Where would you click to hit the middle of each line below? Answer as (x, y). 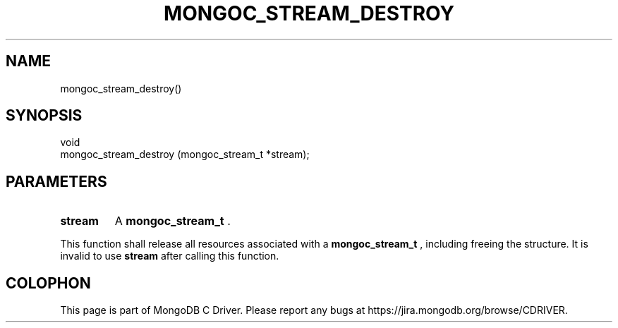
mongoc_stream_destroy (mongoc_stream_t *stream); (185, 154)
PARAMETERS (56, 181)
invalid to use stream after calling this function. (170, 256)
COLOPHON (48, 283)
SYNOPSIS (44, 116)
